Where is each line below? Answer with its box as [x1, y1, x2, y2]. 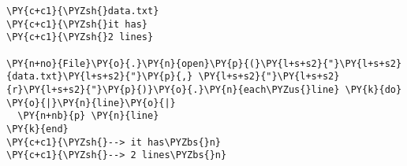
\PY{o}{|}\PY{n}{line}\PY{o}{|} [6, 97, 176, 109]
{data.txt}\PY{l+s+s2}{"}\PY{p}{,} [6, 71, 193, 83]
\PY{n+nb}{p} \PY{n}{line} [17, 110, 159, 122]
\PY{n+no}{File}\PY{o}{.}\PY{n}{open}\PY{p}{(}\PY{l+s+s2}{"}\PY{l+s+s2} [6, 57, 402, 69]
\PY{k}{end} [6, 123, 69, 135]
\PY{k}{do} [345, 83, 402, 95]
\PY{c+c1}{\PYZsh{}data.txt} [6, 6, 159, 17]
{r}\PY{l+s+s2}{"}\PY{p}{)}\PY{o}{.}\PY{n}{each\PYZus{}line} [6, 83, 340, 95]
